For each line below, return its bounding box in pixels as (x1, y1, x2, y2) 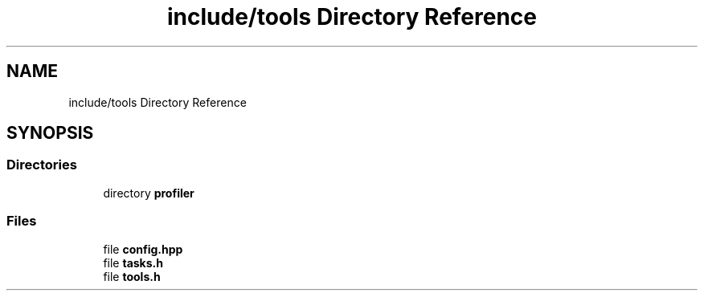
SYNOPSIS (6, 123, 94, 144)
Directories (6, 157, 77, 173)
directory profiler (103, 185, 194, 200)
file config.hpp (103, 242, 183, 256)
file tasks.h (103, 255, 163, 270)
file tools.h (103, 269, 161, 283)
